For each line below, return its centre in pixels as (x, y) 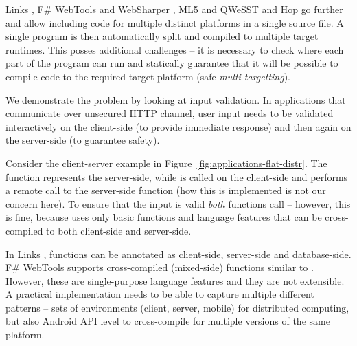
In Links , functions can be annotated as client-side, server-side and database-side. (178, 253)
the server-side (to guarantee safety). (83, 140)
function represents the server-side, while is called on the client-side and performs (177, 176)
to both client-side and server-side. (119, 230)
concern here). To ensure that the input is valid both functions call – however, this (178, 203)
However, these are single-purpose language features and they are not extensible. (175, 280)
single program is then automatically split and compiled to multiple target (162, 36)
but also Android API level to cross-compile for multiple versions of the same (168, 321)
